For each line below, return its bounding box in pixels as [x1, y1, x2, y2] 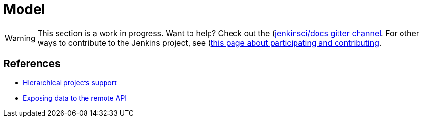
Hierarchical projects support [23, 78, 117, 87]
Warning [5, 33, 36, 43]
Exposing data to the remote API [23, 93, 127, 102]
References [3, 58, 61, 70]
